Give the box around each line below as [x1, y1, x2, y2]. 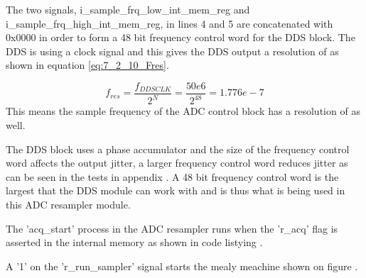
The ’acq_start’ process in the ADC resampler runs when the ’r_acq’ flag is [6, 221, 338, 235]
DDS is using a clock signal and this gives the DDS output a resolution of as [6, 43, 339, 58]
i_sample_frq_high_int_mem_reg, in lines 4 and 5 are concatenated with [6, 16, 333, 30]
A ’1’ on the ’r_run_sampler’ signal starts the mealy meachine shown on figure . [6, 258, 358, 273]
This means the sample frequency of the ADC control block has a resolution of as [6, 104, 360, 118]
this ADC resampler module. [6, 196, 131, 211]
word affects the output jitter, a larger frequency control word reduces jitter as [6, 155, 348, 170]
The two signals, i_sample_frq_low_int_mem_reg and [6, 2, 250, 16]
